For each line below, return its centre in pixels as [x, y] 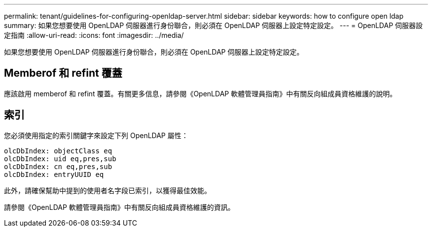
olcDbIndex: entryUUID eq [54, 174]
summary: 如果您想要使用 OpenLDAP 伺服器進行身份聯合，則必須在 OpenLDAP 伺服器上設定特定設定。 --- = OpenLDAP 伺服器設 [214, 25]
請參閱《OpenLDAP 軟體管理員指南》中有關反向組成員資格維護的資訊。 [119, 207]
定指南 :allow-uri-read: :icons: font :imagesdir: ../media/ [94, 35]
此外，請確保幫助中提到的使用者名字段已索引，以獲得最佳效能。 [108, 190]
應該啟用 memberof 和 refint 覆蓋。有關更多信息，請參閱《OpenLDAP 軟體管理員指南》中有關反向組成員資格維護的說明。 [200, 93]
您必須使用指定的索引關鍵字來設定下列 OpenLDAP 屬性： [96, 135]
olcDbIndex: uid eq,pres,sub [60, 159]
